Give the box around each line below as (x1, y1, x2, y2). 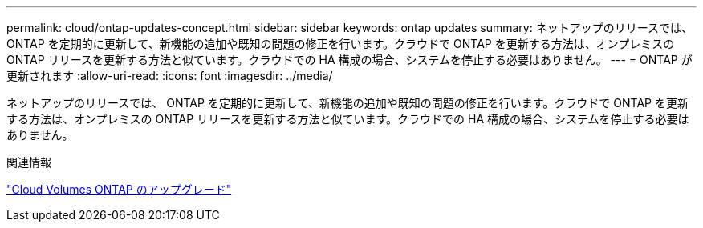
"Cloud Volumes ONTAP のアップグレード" (6, 182, 232, 196)
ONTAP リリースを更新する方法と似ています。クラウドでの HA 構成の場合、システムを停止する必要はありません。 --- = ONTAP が (6, 53, 693, 66)
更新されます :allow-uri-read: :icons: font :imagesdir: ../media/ (6, 69, 333, 82)
